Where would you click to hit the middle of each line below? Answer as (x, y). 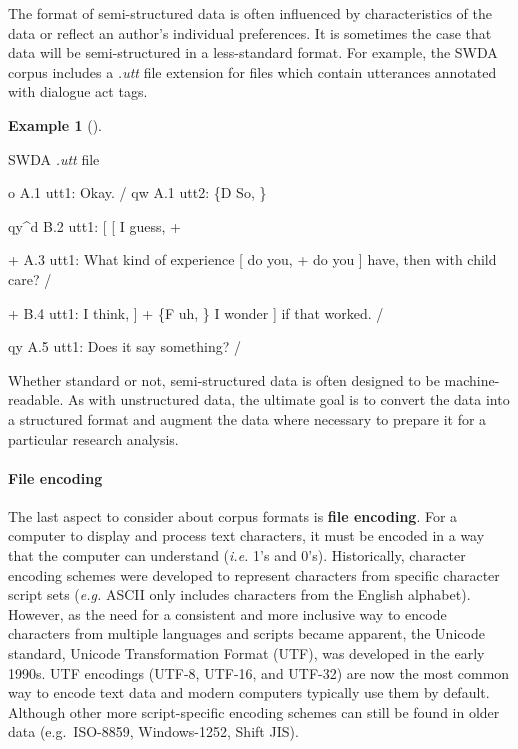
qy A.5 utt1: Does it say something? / (124, 346)
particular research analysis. (93, 438)
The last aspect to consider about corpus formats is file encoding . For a (233, 515)
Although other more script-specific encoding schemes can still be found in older (254, 711)
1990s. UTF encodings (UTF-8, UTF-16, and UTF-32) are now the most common (259, 672)
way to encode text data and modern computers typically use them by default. (249, 692)
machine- (472, 379)
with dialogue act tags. (78, 91)
